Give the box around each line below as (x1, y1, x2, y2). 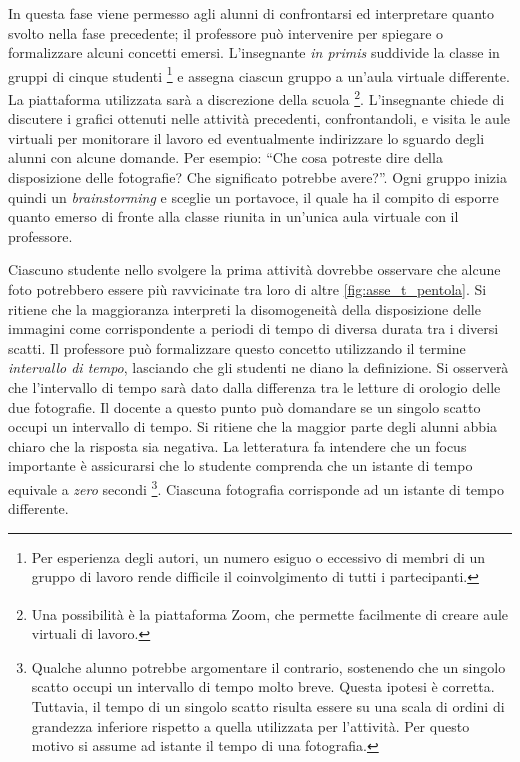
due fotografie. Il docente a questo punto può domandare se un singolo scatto (8, 396, 481, 417)
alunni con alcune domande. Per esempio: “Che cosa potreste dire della (8, 147, 443, 168)
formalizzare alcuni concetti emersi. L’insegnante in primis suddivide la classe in (8, 42, 500, 63)
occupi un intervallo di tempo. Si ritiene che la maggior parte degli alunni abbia (8, 416, 498, 437)
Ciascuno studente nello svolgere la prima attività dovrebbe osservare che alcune (8, 259, 501, 280)
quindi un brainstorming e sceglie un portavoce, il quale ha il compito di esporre (8, 186, 499, 207)
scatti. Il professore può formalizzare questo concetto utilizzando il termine (8, 337, 466, 358)
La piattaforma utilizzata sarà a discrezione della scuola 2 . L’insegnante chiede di (8, 86, 505, 109)
